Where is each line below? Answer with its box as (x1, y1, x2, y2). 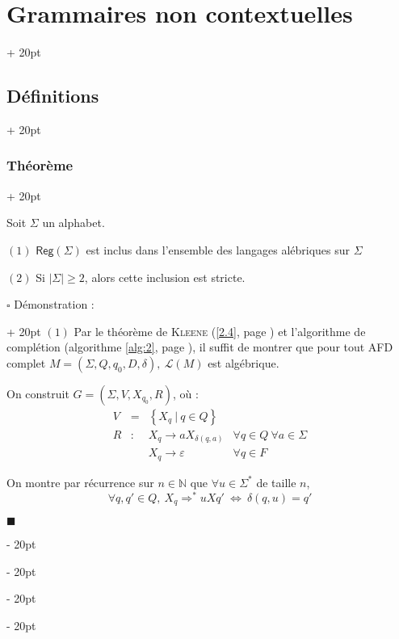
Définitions (6, 83, 99, 108)
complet (6, 354, 46, 371)
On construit (6, 385, 69, 401)
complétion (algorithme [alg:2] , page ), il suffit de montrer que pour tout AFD (6, 338, 393, 355)
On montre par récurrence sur (6, 473, 154, 490)
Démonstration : (14, 296, 94, 313)
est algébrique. (208, 354, 279, 371)
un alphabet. (42, 214, 105, 231)
